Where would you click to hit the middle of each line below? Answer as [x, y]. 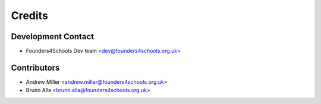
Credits [30, 15]
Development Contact [53, 37]
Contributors [35, 67]
